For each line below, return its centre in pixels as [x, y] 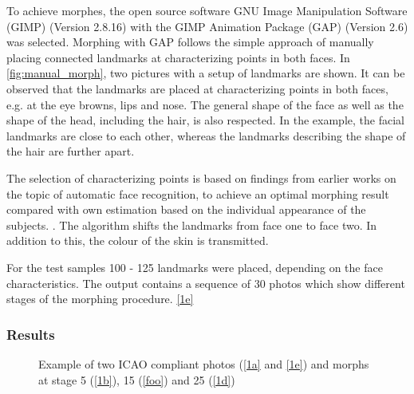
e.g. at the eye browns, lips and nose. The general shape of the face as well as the [205, 104]
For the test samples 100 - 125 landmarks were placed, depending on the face [195, 267]
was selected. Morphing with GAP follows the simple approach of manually [190, 42]
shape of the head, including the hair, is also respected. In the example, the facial [205, 120]
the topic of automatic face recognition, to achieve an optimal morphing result [198, 193]
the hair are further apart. [71, 151]
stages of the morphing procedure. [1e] [100, 299]
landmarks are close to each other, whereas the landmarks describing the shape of [206, 135]
